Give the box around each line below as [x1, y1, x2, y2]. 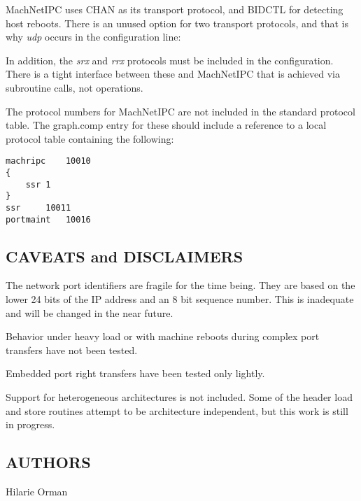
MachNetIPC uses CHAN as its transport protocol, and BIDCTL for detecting [6, 2, 344, 16]
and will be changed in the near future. [6, 305, 174, 320]
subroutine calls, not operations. [6, 80, 143, 94]
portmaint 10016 [6, 214, 91, 225]
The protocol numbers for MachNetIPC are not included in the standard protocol [6, 104, 355, 118]
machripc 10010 [6, 156, 91, 167]
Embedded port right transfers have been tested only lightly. [6, 366, 265, 381]
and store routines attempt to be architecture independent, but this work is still [6, 403, 348, 418]
